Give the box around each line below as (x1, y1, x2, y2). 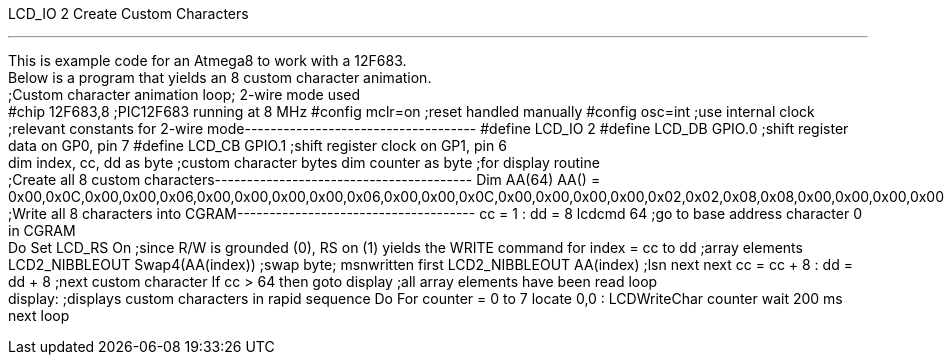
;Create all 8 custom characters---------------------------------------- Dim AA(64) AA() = (8, 171, 601, 188)
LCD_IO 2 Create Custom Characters (8, 5, 249, 22)
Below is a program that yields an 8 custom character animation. (8, 69, 432, 86)
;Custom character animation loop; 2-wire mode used (8, 86, 361, 103)
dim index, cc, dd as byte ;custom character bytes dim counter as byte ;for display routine (8, 154, 600, 171)
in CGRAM (8, 222, 76, 239)
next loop (8, 307, 70, 324)
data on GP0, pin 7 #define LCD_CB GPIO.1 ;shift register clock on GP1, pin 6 (8, 137, 507, 154)
